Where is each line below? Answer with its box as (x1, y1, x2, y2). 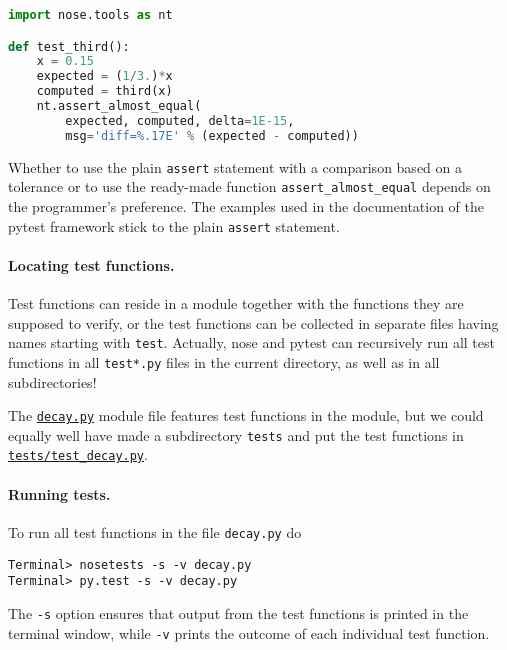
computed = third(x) (36, 84, 173, 99)
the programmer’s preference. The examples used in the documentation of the (8, 195, 485, 216)
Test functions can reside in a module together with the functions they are (8, 293, 464, 314)
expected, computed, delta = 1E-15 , (65, 113, 295, 128)
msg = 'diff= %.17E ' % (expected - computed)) (65, 128, 359, 143)
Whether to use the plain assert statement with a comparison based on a (8, 156, 462, 177)
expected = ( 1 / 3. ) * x (36, 69, 173, 84)
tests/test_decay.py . (8, 444, 148, 465)
